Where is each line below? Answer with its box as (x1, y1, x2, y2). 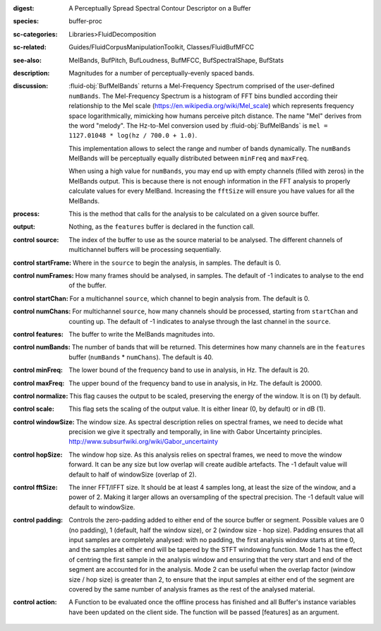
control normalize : (13, 392, 68, 400)
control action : (13, 598, 57, 606)
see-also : (13, 56, 42, 64)
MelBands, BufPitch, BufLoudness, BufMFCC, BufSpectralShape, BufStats (68, 56, 284, 64)
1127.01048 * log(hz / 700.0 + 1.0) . (68, 131, 198, 140)
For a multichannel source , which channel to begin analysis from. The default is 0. (69, 294, 310, 303)
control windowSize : (13, 417, 75, 426)
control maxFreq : (13, 378, 65, 387)
